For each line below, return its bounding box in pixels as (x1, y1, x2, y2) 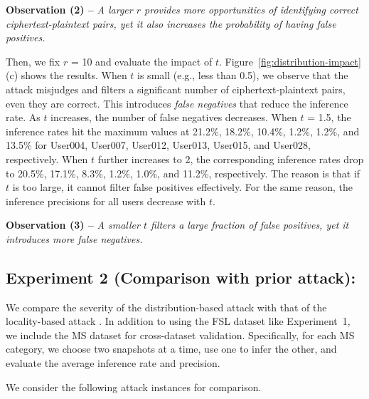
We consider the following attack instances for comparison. (6, 379, 262, 394)
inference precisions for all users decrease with (6, 193, 206, 208)
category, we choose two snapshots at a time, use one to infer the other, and (6, 341, 337, 356)
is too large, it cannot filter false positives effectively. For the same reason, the (12, 180, 353, 195)
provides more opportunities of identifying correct (144, 2, 358, 16)
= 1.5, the (307, 110, 351, 125)
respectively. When (6, 151, 88, 166)
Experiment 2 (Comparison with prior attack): (6, 266, 356, 288)
